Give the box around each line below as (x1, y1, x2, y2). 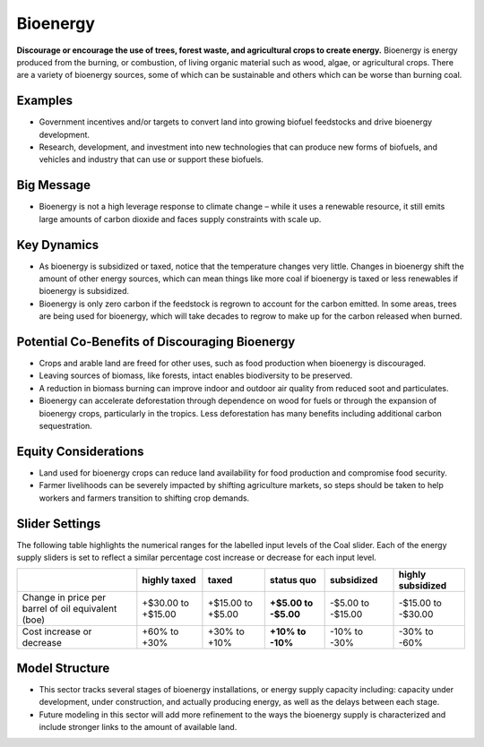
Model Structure (16, 660, 110, 675)
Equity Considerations (16, 443, 144, 459)
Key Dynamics (16, 237, 99, 253)
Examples (16, 93, 73, 108)
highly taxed (142, 574, 196, 587)
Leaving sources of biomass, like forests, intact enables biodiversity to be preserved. (39, 370, 353, 381)
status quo (269, 574, 317, 587)
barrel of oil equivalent (22, 603, 117, 615)
